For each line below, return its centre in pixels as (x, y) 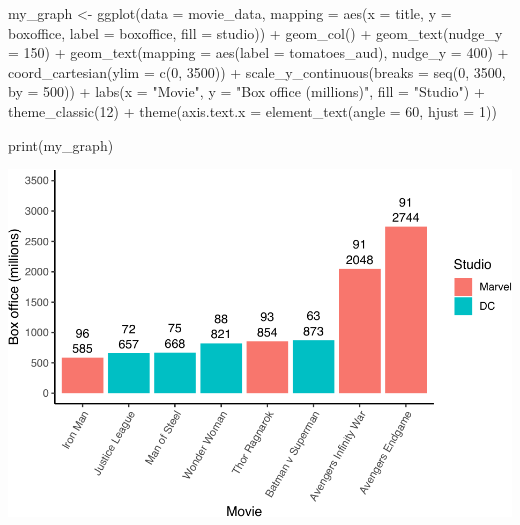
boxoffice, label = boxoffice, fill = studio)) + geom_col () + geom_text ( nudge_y (255, 32)
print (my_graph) (61, 144)
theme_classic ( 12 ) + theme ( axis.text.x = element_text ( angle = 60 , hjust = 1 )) (252, 110)
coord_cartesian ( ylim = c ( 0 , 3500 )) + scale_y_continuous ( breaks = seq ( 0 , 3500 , (257, 71)
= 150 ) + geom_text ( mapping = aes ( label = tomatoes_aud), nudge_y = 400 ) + (258, 52)
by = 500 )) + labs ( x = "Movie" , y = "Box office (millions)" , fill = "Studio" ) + (246, 91)
